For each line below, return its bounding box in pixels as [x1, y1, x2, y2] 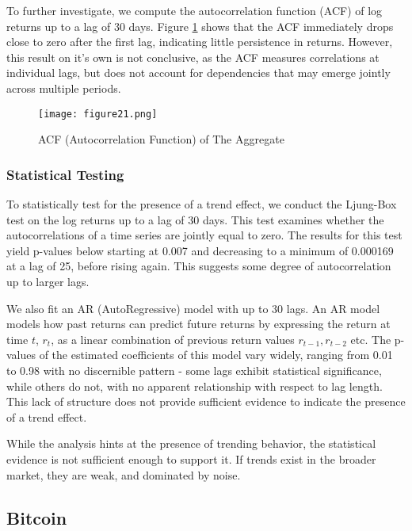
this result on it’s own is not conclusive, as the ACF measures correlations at [6, 48, 380, 65]
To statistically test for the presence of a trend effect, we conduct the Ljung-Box [6, 196, 397, 212]
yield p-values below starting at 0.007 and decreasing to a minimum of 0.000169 [6, 242, 394, 258]
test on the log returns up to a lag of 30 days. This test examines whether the [6, 211, 384, 227]
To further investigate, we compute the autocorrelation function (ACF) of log [6, 2, 383, 18]
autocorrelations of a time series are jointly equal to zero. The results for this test [6, 227, 402, 243]
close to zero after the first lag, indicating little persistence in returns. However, [6, 33, 393, 50]
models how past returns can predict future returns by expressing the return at [6, 315, 391, 332]
